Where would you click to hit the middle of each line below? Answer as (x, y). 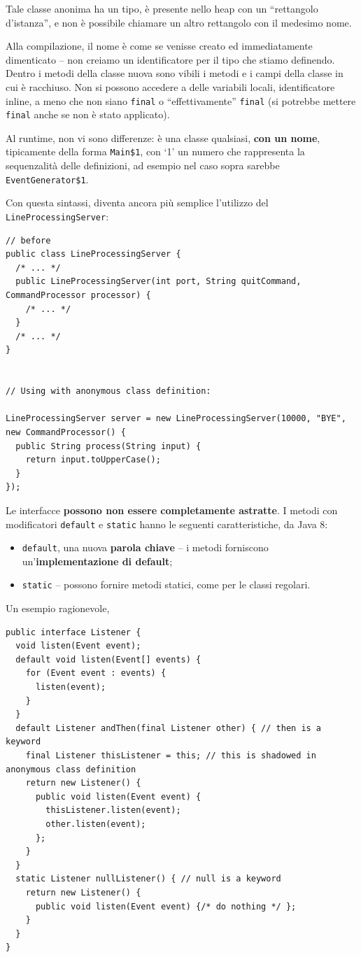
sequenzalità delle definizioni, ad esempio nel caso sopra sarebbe (143, 165)
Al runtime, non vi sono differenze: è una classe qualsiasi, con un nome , (163, 137)
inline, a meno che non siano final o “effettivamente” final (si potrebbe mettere (181, 100)
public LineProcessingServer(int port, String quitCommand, (158, 282)
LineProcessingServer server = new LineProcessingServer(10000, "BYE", (176, 419)
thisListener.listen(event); (113, 810)
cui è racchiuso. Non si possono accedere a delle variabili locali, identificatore (170, 86)
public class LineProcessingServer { (93, 254)
